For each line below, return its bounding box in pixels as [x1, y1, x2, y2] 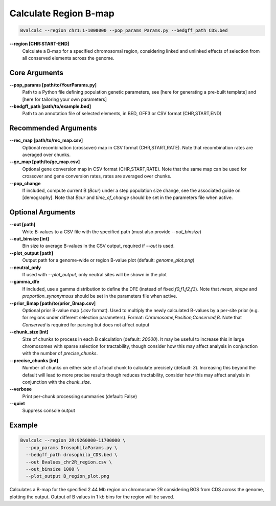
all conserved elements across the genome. [22, 55, 114, 61]
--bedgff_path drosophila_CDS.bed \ [26, 452, 118, 458]
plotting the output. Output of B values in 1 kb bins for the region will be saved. [9, 494, 175, 500]
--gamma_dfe [9, 279, 39, 285]
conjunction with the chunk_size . [22, 379, 91, 385]
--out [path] [9, 222, 36, 228]
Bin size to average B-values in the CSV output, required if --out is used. [22, 243, 175, 249]
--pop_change [9, 180, 41, 186]
